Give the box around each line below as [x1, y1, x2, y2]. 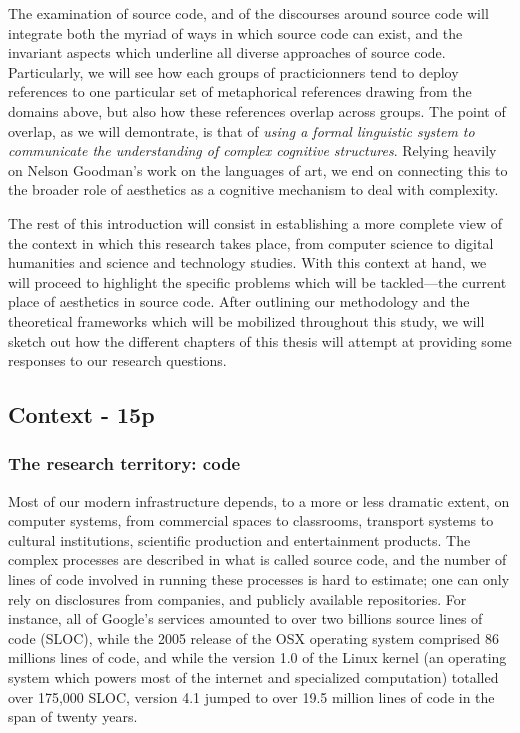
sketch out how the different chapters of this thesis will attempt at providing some [8, 330, 512, 351]
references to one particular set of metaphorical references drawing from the [8, 81, 472, 102]
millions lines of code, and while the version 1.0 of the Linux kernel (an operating [8, 647, 507, 668]
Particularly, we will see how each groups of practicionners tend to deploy [8, 61, 459, 82]
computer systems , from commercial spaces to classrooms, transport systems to [8, 510, 494, 531]
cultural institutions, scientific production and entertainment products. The [8, 529, 471, 550]
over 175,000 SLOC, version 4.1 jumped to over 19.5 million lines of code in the [8, 686, 495, 707]
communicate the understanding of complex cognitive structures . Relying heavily [8, 140, 497, 161]
